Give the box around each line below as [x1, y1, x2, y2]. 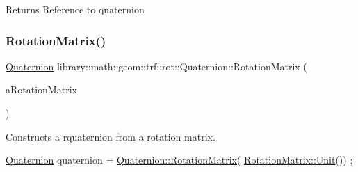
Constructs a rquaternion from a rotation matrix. [6, 129, 215, 143]
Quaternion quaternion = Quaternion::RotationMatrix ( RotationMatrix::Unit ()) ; [6, 153, 353, 167]
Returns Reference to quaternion [6, 2, 145, 16]
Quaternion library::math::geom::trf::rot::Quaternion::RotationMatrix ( [6, 58, 307, 73]
